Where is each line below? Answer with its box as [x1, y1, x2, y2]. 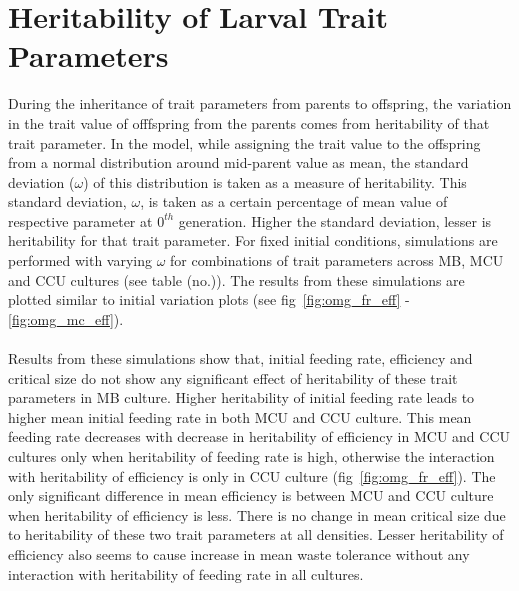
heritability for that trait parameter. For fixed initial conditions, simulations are [8, 230, 498, 251]
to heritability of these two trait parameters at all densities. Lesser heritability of [8, 524, 504, 545]
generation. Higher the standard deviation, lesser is [178, 210, 492, 231]
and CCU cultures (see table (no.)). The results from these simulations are [8, 269, 465, 290]
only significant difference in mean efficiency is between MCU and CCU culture [8, 485, 494, 506]
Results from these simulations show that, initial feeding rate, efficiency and [8, 348, 473, 369]
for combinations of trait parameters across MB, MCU [170, 250, 504, 271]
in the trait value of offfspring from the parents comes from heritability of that [8, 112, 490, 133]
